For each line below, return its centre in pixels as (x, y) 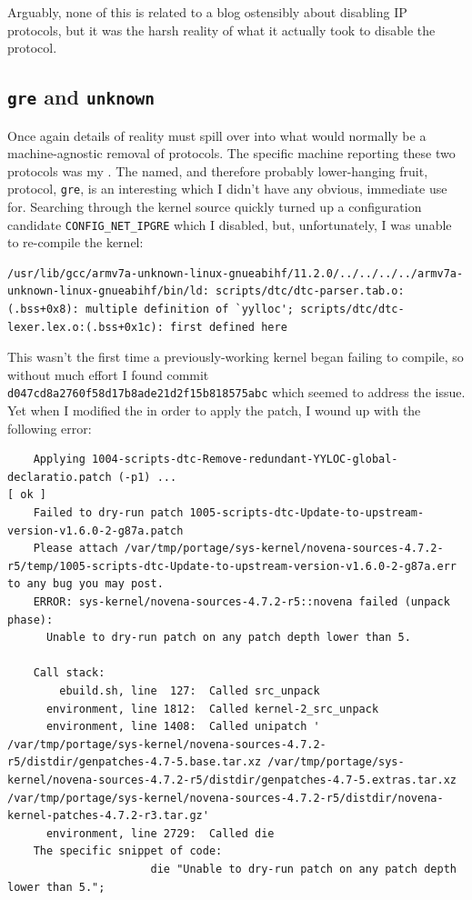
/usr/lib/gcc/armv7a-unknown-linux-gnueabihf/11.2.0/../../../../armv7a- (236, 273)
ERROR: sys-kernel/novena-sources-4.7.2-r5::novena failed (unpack (241, 602)
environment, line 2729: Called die (160, 833)
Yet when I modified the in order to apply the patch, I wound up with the (214, 410)
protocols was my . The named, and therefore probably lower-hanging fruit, (218, 170)
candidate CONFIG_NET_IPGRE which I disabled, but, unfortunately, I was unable (230, 224)
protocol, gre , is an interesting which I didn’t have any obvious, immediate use (227, 189)
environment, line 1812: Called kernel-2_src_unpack (212, 709)
